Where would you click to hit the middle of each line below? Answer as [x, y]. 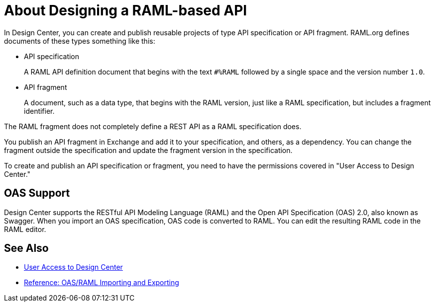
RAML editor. [25, 229]
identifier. [39, 111]
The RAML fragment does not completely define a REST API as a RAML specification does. [153, 126]
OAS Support [37, 193]
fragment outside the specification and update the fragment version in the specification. [148, 150]
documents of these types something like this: [80, 41]
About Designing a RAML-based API [126, 10]
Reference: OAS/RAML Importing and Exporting [102, 283]
